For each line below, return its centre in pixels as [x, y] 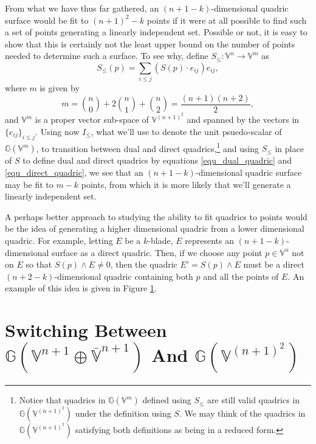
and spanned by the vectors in [243, 120]
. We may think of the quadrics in [242, 413]
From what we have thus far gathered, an [82, 8]
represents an [209, 240]
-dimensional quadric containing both [124, 276]
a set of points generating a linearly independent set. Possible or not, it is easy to [156, 32]
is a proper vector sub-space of [92, 120]
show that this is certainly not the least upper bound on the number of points [150, 43]
